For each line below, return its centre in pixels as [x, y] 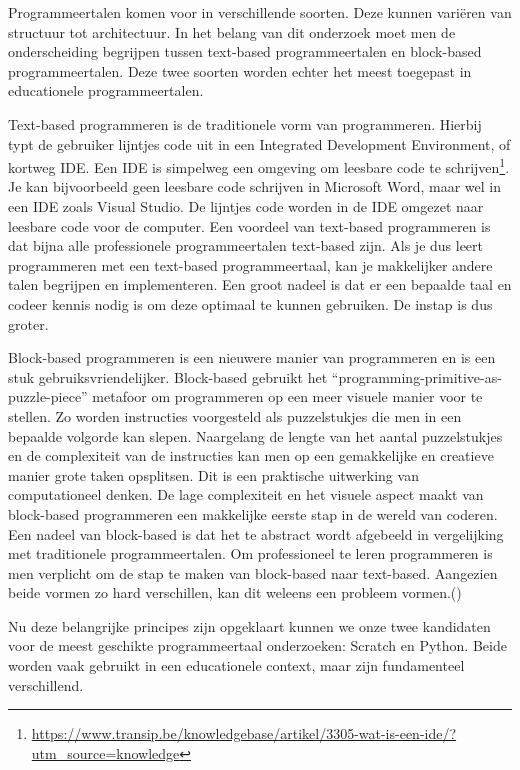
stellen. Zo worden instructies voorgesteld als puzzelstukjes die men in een [235, 415]
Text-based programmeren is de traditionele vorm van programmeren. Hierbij [245, 123]
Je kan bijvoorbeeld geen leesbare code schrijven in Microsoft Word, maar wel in [254, 186]
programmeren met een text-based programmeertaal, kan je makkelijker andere [250, 264]
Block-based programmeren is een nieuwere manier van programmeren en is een [252, 357]
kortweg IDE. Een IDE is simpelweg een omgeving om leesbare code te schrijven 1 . [259, 165]
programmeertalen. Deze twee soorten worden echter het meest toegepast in [240, 70]
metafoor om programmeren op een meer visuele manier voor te [287, 396]
